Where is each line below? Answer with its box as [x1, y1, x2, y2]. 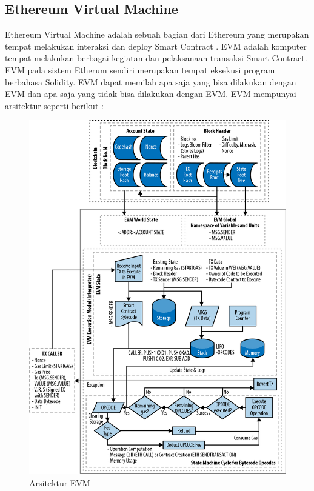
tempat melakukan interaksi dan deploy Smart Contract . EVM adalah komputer [5, 39, 307, 52]
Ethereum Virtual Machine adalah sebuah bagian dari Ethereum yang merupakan [5, 28, 309, 41]
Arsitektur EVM [29, 476, 90, 489]
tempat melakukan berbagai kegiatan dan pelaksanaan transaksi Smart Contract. [5, 52, 307, 64]
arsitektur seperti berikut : [5, 99, 104, 112]
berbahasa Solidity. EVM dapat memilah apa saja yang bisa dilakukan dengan [5, 75, 296, 88]
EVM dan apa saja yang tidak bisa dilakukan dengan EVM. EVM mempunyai [5, 87, 296, 100]
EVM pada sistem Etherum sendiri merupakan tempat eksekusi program [5, 63, 275, 76]
